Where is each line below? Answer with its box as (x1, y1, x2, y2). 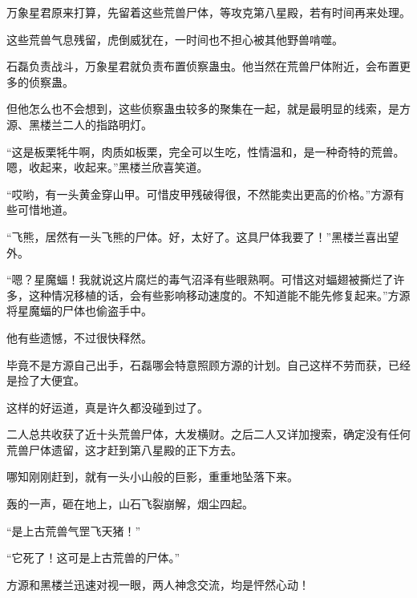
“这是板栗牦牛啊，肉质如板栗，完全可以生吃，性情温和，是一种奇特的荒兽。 (6, 143, 405, 160)
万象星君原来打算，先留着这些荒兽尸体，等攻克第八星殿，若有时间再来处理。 (6, 4, 411, 20)
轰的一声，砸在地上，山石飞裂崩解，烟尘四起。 (6, 495, 253, 512)
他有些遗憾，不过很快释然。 (6, 329, 152, 345)
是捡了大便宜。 (6, 372, 85, 389)
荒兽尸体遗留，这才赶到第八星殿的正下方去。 (6, 441, 242, 458)
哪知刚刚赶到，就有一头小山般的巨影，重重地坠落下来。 (6, 468, 298, 485)
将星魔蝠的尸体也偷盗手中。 (6, 302, 152, 319)
